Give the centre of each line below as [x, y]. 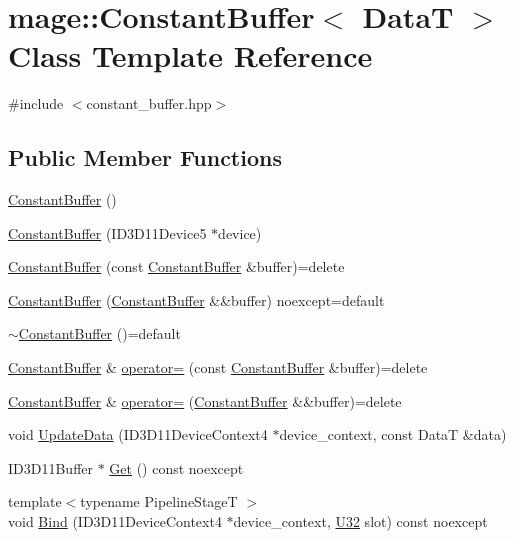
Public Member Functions [145, 157]
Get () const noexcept [176, 467]
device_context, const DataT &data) [393, 434]
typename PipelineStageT [159, 501]
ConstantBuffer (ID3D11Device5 [107, 232]
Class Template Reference [190, 55]
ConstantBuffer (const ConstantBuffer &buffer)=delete [176, 266]
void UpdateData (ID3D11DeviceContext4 [138, 434]
